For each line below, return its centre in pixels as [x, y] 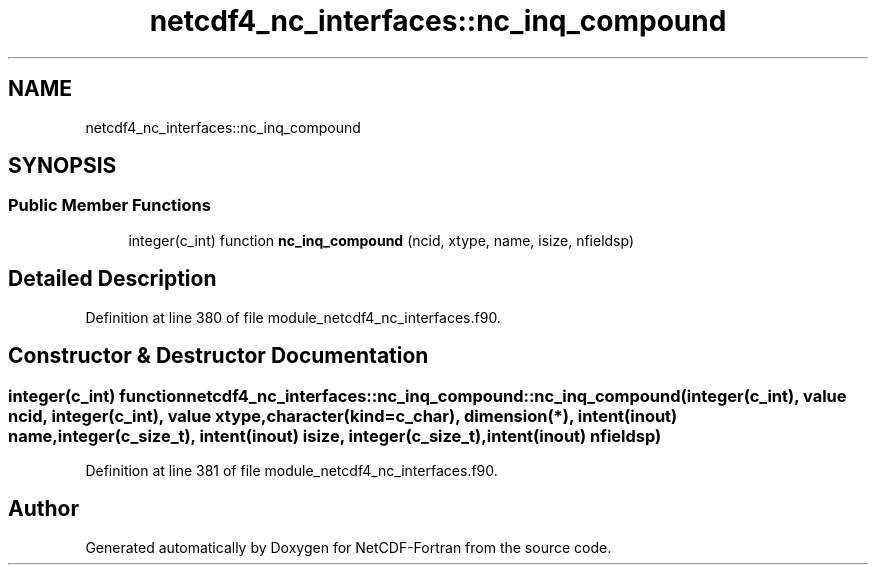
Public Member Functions [109, 205]
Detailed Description [112, 279]
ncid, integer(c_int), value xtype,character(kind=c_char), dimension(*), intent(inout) [343, 415]
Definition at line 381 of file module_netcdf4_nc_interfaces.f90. [291, 470]
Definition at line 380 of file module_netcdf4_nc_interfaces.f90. [293, 317]
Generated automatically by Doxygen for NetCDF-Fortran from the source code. [348, 547]
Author [43, 509]
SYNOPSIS [62, 166]
